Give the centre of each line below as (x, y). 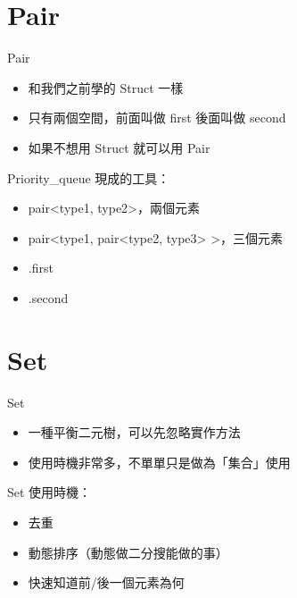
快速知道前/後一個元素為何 (106, 582)
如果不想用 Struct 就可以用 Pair (119, 147)
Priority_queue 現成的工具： (89, 177)
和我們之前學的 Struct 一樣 (106, 87)
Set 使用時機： (49, 492)
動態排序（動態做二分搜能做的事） (128, 552)
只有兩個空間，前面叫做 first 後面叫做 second (157, 118)
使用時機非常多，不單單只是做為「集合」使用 (159, 462)
